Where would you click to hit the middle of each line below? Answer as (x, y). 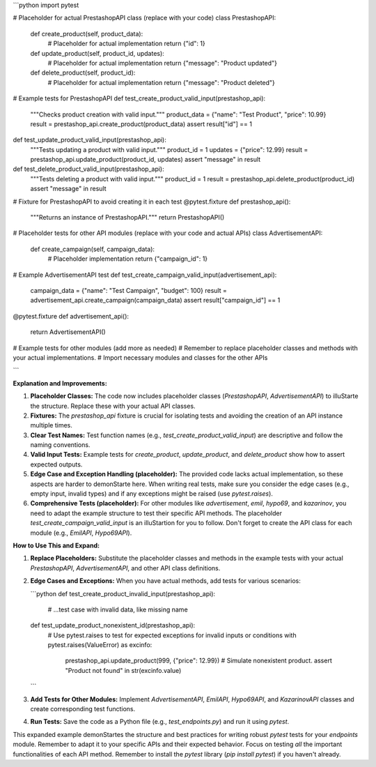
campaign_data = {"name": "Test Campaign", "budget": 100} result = (129, 290)
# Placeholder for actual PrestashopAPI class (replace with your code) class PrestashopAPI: (144, 18)
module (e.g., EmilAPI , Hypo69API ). (81, 533)
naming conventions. (60, 445)
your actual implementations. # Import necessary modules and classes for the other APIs (140, 357)
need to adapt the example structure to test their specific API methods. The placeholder (156, 513)
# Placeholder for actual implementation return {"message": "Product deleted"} (161, 82)
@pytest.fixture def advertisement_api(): (71, 316)
